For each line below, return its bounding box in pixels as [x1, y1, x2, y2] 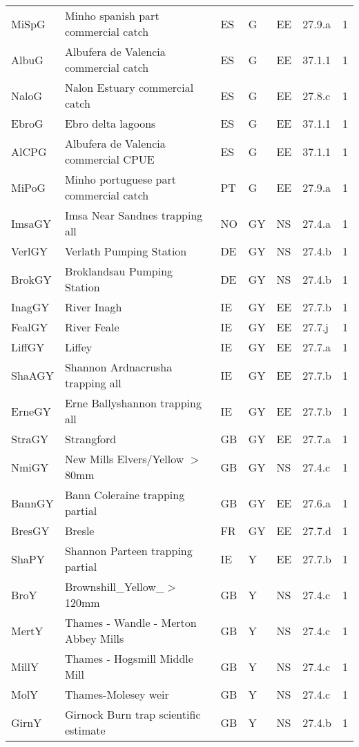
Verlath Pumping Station [64, 243, 187, 259]
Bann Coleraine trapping [64, 487, 185, 503]
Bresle [64, 523, 95, 539]
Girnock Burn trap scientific [64, 706, 201, 722]
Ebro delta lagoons [64, 115, 156, 131]
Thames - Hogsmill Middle [64, 650, 193, 666]
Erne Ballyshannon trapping [64, 395, 202, 411]
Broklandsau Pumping [64, 263, 173, 279]
